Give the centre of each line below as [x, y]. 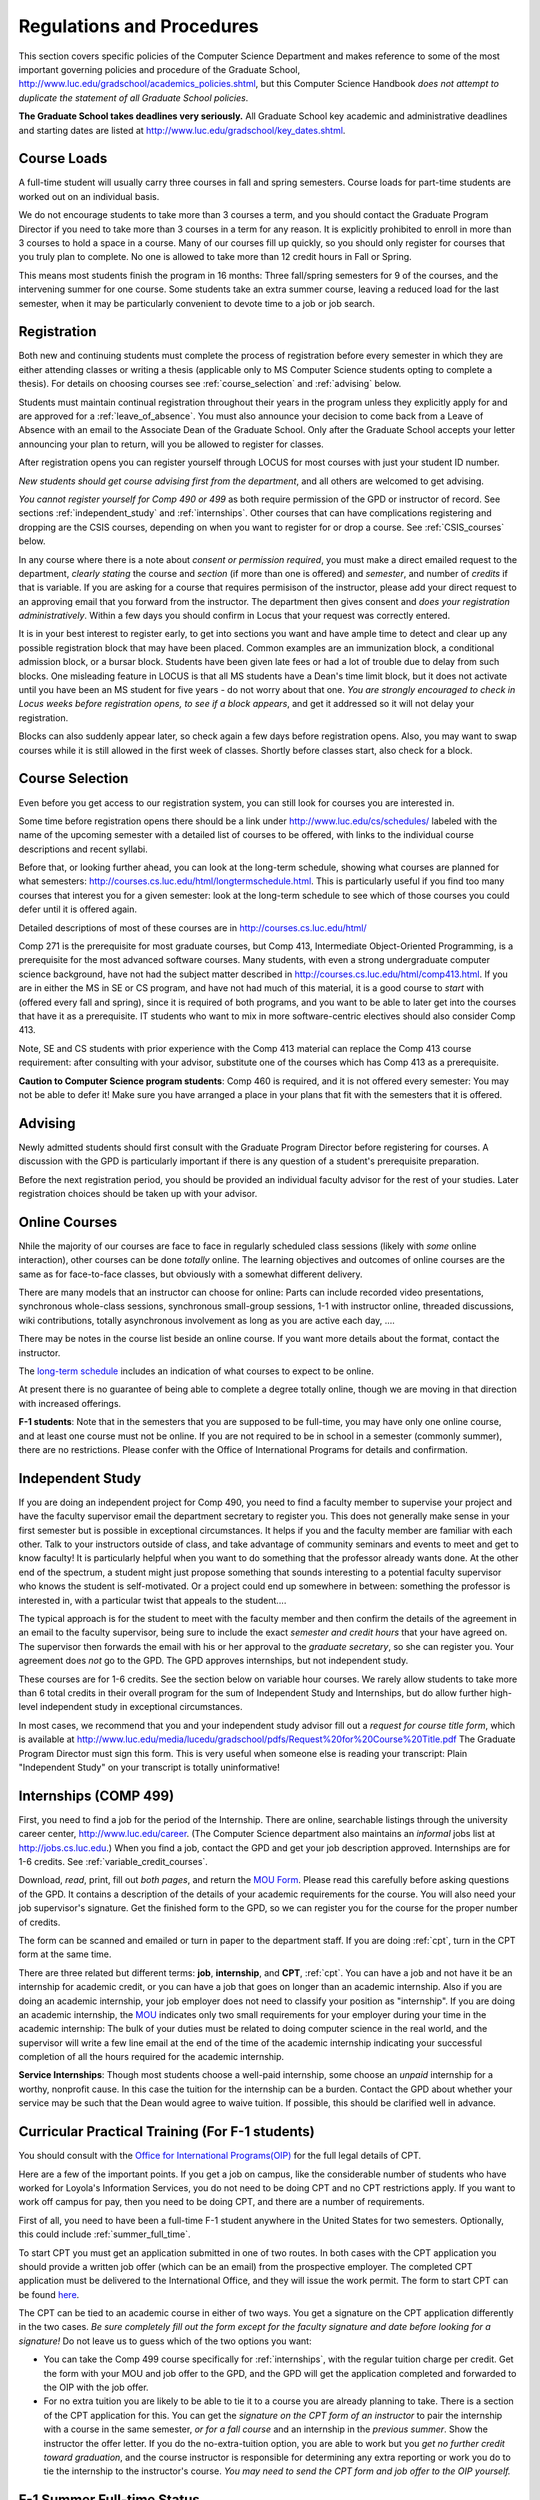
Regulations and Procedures [138, 26]
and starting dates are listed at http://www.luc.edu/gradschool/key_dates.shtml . [182, 130]
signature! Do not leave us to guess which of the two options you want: [165, 2341]
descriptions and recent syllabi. [83, 849]
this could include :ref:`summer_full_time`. [104, 2234]
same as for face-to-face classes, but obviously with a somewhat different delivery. [191, 1274]
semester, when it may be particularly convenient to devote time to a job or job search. [196, 303]
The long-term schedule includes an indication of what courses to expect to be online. [196, 1371]
